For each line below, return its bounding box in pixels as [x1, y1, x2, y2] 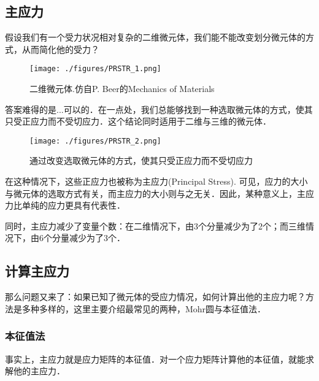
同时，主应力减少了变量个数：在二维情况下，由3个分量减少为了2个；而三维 [5, 219, 306, 232]
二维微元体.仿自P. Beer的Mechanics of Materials [29, 82, 215, 95]
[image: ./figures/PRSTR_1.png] [29, 64, 161, 74]
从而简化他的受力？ [21, 42, 99, 55]
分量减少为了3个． [52, 231, 125, 244]
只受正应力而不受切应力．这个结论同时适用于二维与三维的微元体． [5, 115, 271, 128]
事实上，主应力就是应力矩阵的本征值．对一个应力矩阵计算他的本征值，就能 [5, 352, 306, 365]
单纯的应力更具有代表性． [21, 199, 125, 212]
